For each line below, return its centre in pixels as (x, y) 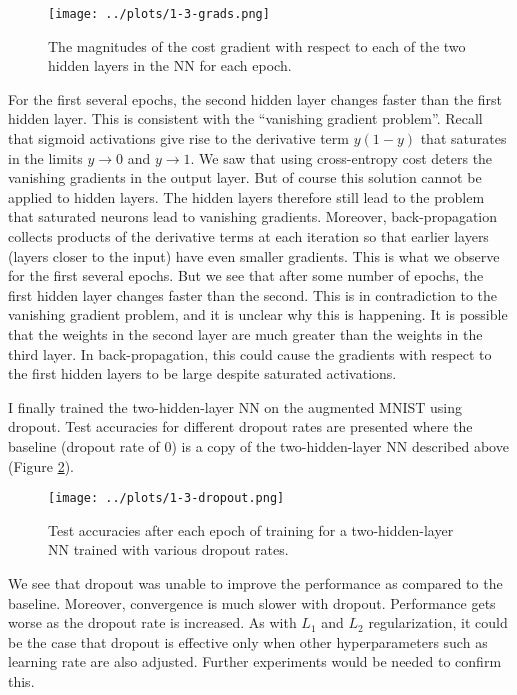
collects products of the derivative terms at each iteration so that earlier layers (248, 236)
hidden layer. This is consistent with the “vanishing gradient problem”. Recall (245, 118)
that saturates (463, 138)
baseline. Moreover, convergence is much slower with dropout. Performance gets (252, 602)
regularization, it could (438, 622)
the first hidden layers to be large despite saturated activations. (202, 373)
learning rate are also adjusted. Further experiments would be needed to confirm (255, 661)
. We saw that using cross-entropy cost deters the (341, 157)
